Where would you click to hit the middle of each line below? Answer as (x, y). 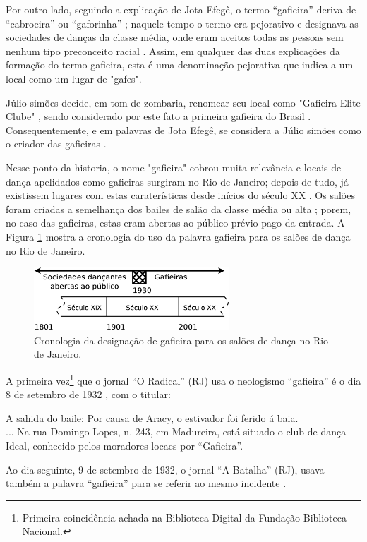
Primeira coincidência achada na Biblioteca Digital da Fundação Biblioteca (184, 517)
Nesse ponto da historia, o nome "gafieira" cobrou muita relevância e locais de (174, 167)
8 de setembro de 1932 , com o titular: (88, 394)
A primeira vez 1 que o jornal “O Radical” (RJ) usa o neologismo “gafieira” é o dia (183, 379)
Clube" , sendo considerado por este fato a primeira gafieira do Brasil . (158, 116)
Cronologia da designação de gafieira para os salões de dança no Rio (181, 340)
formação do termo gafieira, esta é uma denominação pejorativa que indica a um (180, 65)
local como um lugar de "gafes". (74, 78)
